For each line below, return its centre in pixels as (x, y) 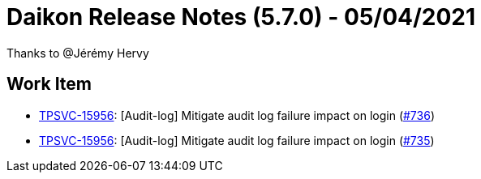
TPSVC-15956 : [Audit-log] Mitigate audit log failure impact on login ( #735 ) (237, 140)
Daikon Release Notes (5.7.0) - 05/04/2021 (241, 17)
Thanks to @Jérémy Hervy (78, 53)
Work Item (49, 84)
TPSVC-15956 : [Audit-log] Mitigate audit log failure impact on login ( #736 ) (237, 115)
